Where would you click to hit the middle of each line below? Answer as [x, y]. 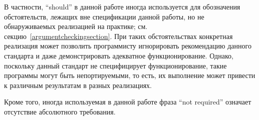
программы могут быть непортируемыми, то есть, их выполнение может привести [130, 75]
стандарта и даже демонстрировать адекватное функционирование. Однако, [119, 55]
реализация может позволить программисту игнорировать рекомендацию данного [128, 46]
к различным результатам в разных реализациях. [78, 85]
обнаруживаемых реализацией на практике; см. [76, 26]
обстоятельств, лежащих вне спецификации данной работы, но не [104, 16]
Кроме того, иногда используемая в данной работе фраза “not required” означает [128, 102]
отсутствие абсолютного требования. [60, 111]
